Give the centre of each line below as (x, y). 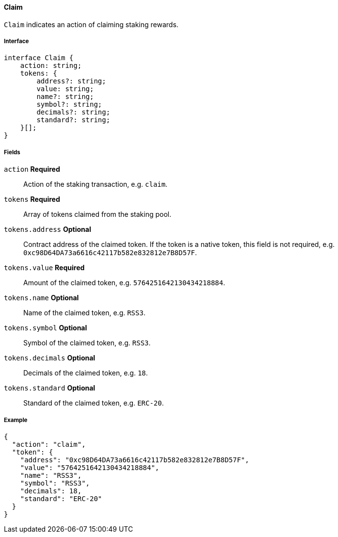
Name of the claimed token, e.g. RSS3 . (84, 313)
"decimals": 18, (51, 491)
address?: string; (71, 81)
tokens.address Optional (48, 229)
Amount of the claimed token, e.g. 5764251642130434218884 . (124, 283)
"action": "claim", (49, 444)
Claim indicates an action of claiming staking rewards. (91, 24)
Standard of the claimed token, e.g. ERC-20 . (94, 403)
